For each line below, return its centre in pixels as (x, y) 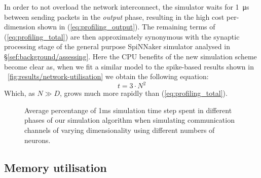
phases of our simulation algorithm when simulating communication (129, 120)
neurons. (38, 140)
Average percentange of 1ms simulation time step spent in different (128, 110)
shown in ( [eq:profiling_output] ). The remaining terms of (126, 27)
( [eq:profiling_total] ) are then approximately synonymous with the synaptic (122, 36)
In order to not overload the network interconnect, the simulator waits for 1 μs (127, 7)
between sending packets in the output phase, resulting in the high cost (114, 16)
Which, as (20, 93)
